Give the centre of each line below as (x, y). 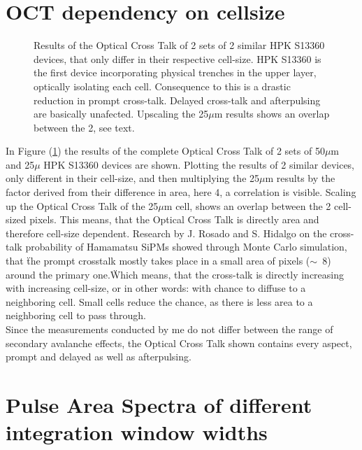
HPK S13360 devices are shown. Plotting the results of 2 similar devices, (199, 164)
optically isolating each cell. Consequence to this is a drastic (162, 86)
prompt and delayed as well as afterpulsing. (99, 357)
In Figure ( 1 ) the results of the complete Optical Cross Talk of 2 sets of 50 (165, 151)
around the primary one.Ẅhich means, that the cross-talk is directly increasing (175, 274)
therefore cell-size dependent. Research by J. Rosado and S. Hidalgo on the (166, 233)
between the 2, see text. (84, 127)
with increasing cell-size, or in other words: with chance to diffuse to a (156, 288)
